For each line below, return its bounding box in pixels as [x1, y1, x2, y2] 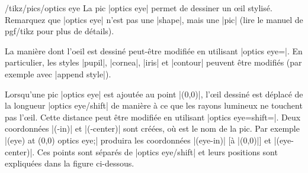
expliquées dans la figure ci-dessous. [5, 157, 134, 169]
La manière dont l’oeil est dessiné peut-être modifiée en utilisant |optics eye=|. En [5, 44, 303, 57]
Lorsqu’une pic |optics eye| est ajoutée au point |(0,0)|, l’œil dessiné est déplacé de [5, 87, 303, 100]
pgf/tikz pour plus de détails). [5, 25, 114, 37]
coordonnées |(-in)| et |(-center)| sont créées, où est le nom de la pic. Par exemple [5, 122, 300, 135]
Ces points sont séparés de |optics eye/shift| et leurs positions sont [37, 145, 278, 158]
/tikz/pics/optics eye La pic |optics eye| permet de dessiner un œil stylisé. [5, 2, 272, 14]
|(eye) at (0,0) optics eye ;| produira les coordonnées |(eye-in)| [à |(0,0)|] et [5, 133, 271, 146]
